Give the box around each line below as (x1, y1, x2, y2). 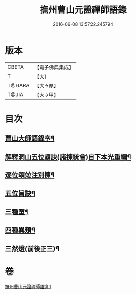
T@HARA (7, 82, 30, 89)
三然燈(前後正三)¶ (5, 244, 60, 252)
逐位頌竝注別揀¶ (5, 171, 55, 179)
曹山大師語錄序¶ (5, 134, 55, 143)
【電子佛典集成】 (34, 64, 74, 71)
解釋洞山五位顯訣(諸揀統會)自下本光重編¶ (5, 153, 131, 161)
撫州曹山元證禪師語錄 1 (5, 283, 52, 289)
